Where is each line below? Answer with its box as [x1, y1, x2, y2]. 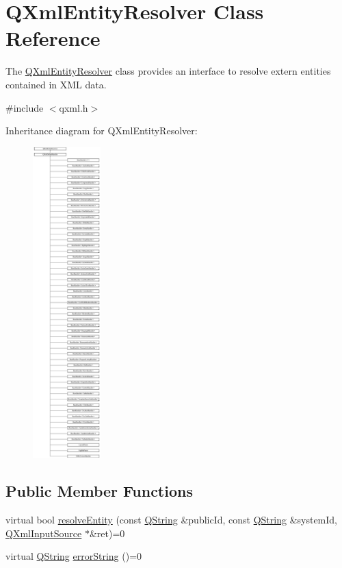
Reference [5, 24, 101, 52]
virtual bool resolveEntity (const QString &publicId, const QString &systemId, [5, 513, 338, 527]
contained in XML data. [5, 77, 107, 91]
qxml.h [59, 100, 88, 114]
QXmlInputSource [5, 526, 82, 540]
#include [5, 100, 44, 114]
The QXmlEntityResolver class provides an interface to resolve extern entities [5, 64, 331, 78]
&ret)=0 [89, 526, 125, 540]
